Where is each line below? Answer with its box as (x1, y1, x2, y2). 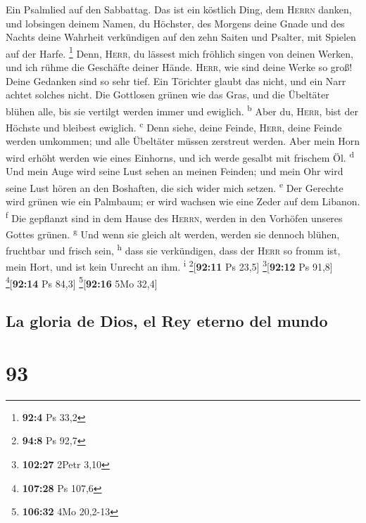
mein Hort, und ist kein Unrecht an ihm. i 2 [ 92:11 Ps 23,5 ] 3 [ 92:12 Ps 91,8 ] (6, 257, 333, 273)
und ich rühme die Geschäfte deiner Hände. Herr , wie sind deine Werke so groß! (6, 60, 353, 75)
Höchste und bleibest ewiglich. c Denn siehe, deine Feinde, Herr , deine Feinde (6, 118, 342, 134)
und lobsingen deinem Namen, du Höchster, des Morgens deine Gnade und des (6, 15, 345, 30)
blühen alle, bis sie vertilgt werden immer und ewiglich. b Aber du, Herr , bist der (6, 101, 358, 118)
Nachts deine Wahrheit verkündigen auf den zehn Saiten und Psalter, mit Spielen (6, 30, 356, 44)
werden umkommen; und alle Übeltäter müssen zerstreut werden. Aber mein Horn (6, 134, 360, 148)
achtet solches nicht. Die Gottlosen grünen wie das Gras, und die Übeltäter (6, 87, 329, 102)
